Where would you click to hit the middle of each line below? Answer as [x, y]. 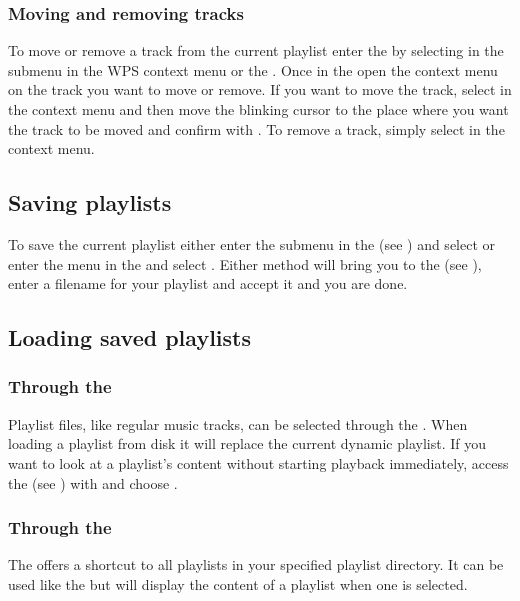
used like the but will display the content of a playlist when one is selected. [238, 583]
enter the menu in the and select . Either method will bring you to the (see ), [245, 263]
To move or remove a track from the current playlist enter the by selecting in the [256, 50]
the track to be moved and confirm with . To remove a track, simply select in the [256, 128]
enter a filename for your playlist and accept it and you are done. [208, 283]
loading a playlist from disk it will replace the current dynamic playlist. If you [247, 443]
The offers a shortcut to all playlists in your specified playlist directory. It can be [256, 564]
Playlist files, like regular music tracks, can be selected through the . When [238, 423]
